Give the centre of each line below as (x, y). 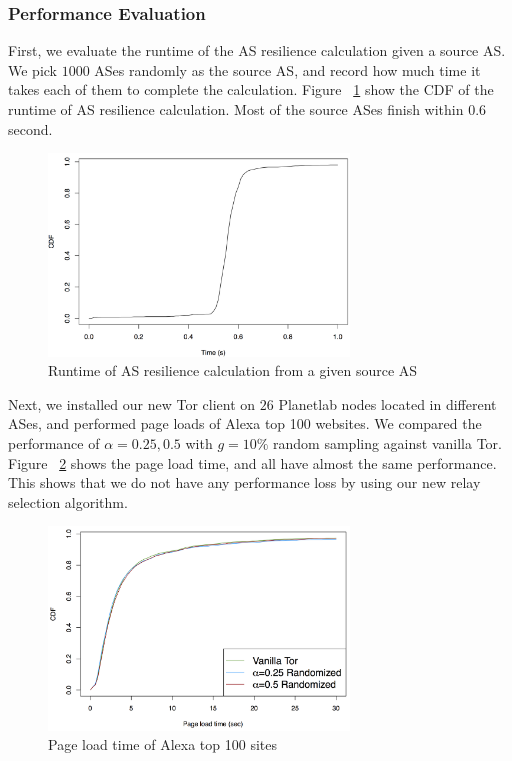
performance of (54, 443)
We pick (32, 69)
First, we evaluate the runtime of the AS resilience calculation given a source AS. (257, 50)
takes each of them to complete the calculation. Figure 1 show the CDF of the (251, 89)
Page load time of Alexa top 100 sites (162, 744)
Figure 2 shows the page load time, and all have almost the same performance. (252, 462)
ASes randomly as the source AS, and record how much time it (287, 69)
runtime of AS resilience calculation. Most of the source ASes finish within (236, 109)
